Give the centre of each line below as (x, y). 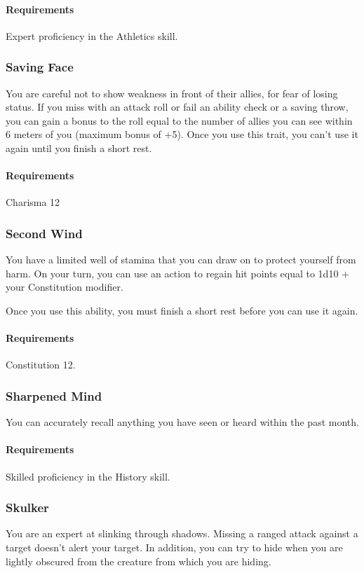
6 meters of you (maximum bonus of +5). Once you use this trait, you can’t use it (182, 134)
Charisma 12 (33, 202)
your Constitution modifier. (65, 287)
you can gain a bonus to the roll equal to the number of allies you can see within (179, 120)
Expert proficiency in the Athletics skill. (92, 35)
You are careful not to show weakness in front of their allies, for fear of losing (172, 93)
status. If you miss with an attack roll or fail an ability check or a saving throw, (177, 107)
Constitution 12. (41, 365)
